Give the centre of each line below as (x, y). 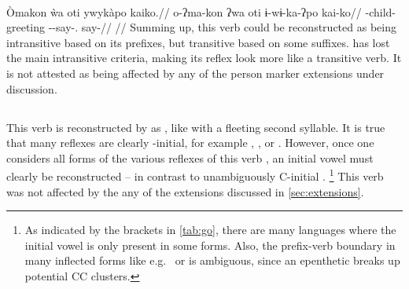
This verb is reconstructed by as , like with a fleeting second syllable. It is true (196, 127)
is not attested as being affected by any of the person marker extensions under (195, 73)
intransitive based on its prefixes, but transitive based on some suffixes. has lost (198, 42)
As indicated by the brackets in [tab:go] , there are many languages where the (210, 230)
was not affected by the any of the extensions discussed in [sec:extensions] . (185, 191)
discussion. (32, 88)
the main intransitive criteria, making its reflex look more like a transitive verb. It (204, 58)
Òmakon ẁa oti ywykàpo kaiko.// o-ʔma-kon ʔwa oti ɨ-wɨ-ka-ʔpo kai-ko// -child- (201, 11)
